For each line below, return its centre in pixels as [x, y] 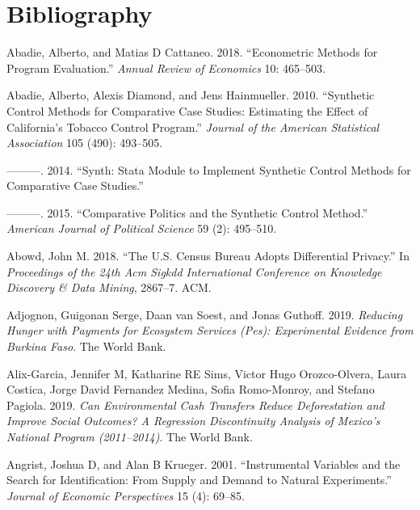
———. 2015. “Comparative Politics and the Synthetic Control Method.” [187, 212]
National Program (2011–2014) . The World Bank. [130, 436]
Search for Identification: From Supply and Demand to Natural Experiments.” [199, 480]
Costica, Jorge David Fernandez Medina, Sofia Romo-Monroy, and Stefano [191, 389]
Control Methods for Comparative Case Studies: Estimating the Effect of [187, 110]
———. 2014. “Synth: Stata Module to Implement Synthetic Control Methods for [209, 169]
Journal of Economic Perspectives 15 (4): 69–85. [126, 495]
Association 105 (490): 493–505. [85, 143]
